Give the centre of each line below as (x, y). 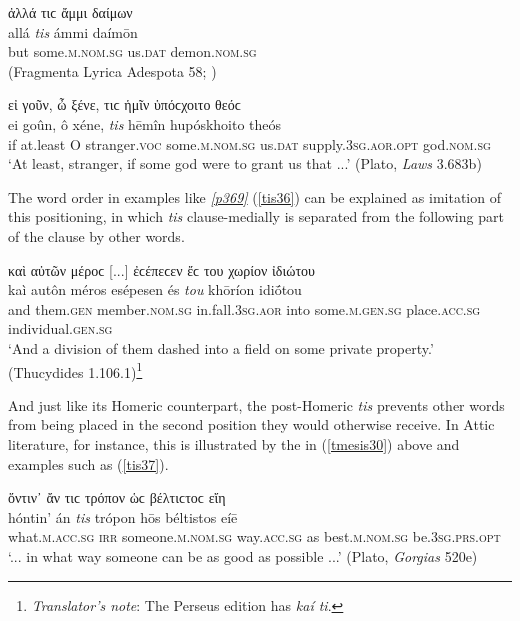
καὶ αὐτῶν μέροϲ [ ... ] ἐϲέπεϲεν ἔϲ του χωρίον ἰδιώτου (161, 269)
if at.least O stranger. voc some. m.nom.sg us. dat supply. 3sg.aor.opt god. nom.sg (249, 143)
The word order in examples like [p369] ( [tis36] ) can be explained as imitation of (254, 196)
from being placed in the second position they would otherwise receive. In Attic (251, 424)
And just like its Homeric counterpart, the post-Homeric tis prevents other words (256, 404)
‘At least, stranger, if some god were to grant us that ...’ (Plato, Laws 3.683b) (245, 163)
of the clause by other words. (96, 235)
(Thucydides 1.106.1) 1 (75, 370)
